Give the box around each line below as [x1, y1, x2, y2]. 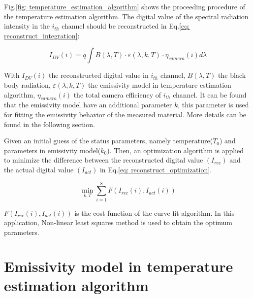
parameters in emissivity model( [4, 145, 101, 155]
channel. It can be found [173, 89, 247, 99]
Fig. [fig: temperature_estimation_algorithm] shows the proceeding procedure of [4, 1, 245, 11]
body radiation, [4, 79, 51, 90]
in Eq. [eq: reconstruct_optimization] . [99, 164, 212, 174]
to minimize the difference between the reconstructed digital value [4, 155, 203, 165]
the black [218, 70, 246, 80]
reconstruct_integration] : [4, 30, 80, 40]
